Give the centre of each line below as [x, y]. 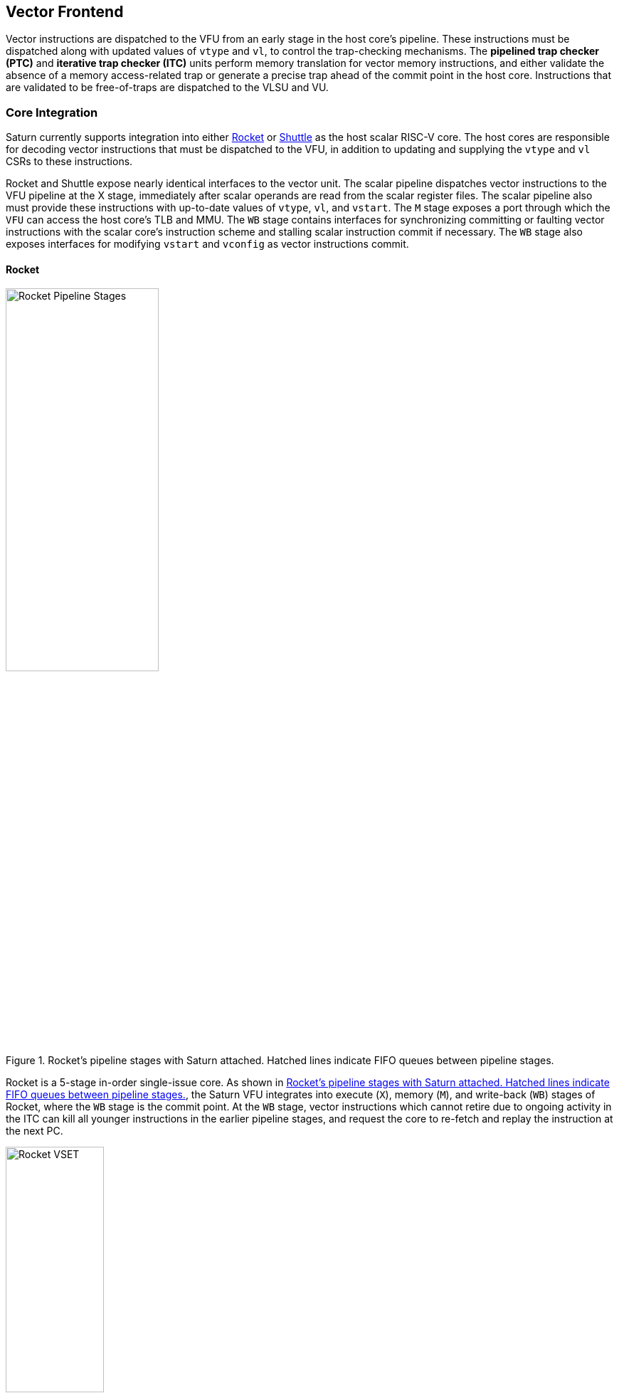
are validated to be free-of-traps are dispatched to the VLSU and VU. [167, 88]
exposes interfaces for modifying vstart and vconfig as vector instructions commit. [207, 244]
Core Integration [52, 112]
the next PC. [35, 1131]
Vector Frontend [65, 12]
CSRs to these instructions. [69, 162]
